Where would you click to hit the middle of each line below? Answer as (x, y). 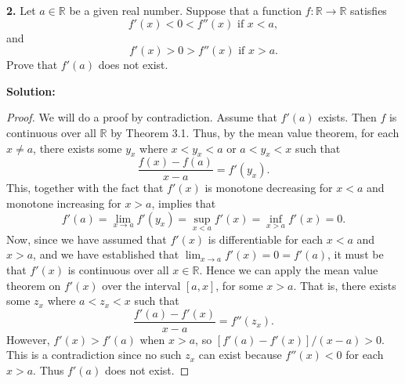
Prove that (32, 65)
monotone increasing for (64, 203)
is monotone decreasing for (269, 188)
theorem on (34, 285)
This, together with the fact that (85, 188)
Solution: (31, 91)
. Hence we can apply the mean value (289, 270)
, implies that (184, 203)
